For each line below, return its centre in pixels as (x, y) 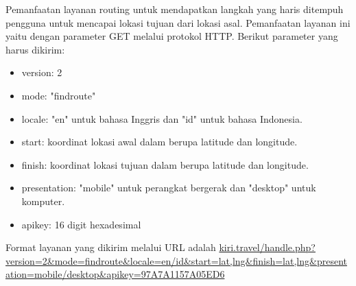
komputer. (43, 201)
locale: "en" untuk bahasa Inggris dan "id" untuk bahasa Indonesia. (162, 118)
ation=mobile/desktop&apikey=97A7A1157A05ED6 (115, 274)
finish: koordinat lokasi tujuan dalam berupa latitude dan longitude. (165, 164)
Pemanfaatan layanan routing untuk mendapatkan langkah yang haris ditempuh (175, 9)
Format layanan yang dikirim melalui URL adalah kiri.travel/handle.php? (161, 247)
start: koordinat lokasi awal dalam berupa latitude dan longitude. (159, 142)
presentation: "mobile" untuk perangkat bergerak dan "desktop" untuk (169, 188)
